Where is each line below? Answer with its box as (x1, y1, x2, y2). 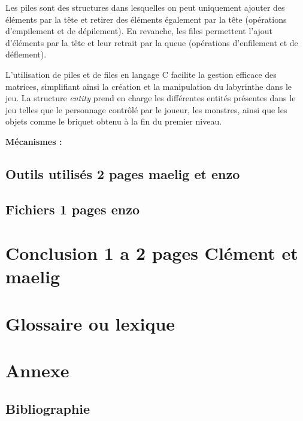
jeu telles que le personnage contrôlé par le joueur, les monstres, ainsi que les (5, 103, 287, 116)
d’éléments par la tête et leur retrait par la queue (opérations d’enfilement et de (5, 36, 298, 49)
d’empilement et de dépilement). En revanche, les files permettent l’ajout (5, 25, 273, 37)
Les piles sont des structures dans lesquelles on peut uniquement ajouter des (5, 1, 285, 13)
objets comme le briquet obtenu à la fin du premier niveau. (5, 115, 222, 128)
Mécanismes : (5, 135, 62, 147)
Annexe (5, 358, 69, 383)
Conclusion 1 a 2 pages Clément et (5, 241, 298, 265)
